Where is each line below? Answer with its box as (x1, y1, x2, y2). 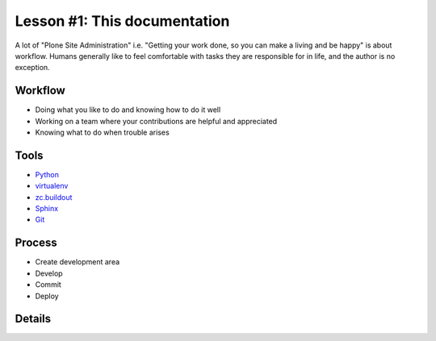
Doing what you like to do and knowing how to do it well (35, 105, 221, 114)
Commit (35, 280, 62, 289)
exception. (15, 63, 50, 73)
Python (35, 169, 60, 179)
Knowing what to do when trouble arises (35, 127, 170, 137)
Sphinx (35, 204, 59, 214)
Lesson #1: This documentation (15, 12, 230, 30)
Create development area (35, 257, 120, 267)
